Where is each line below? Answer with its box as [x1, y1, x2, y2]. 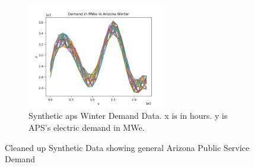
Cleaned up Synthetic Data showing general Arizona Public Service [5, 141, 250, 153]
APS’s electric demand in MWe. [28, 121, 145, 133]
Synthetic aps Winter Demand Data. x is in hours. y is [28, 109, 228, 122]
